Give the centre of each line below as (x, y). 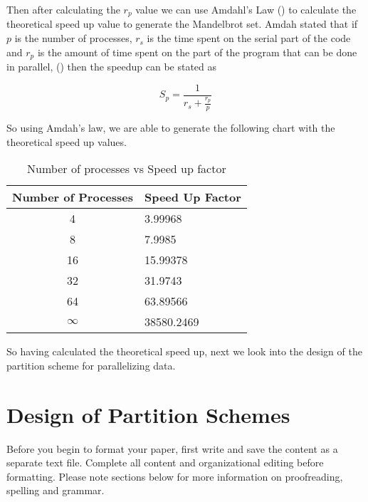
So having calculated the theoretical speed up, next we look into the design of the (184, 351)
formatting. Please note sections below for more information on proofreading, (175, 476)
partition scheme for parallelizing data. (91, 365)
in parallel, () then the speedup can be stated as (112, 67)
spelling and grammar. (56, 490)
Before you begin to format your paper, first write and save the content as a (172, 448)
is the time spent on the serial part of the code (249, 38)
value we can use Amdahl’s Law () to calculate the (246, 9)
